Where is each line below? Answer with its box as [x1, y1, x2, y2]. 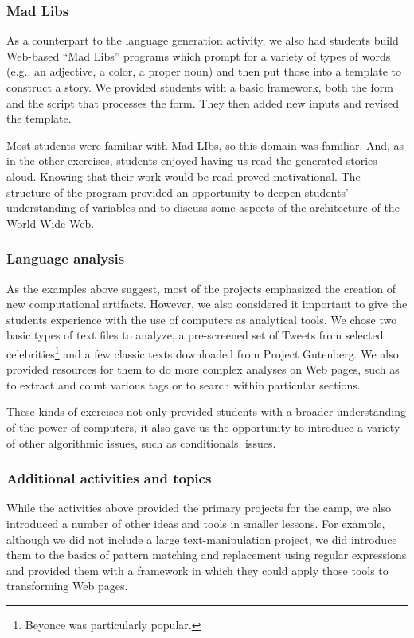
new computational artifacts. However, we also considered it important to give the [6, 296, 408, 312]
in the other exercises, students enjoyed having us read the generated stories [6, 152, 377, 169]
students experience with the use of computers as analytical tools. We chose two [6, 311, 397, 327]
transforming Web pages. [6, 577, 128, 594]
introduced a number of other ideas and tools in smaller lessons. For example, [6, 515, 385, 531]
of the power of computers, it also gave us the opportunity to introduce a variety [6, 418, 400, 435]
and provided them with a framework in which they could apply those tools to [6, 562, 389, 578]
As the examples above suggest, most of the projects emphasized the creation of [6, 280, 396, 296]
